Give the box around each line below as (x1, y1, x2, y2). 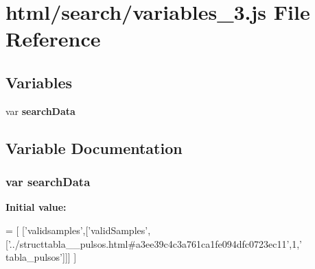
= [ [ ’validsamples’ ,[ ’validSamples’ (5, 222, 148, 237)
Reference (5, 25, 101, 53)
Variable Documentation (5, 137, 183, 158)
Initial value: (5, 200, 67, 214)
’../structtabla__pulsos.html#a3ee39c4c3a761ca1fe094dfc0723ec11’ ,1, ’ (8, 236, 302, 251)
